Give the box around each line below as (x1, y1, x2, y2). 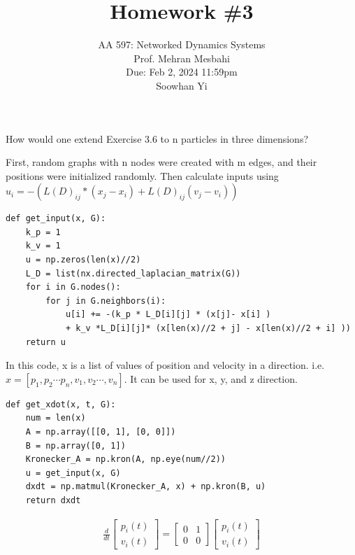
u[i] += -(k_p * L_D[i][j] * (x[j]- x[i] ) (65, 309, 271, 320)
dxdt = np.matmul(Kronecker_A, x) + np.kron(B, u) (25, 482, 266, 492)
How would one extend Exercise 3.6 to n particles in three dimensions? (6, 131, 309, 146)
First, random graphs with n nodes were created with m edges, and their (6, 155, 317, 169)
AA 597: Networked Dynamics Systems (98, 37, 266, 52)
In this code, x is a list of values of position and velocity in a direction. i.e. (6, 358, 325, 372)
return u (25, 337, 66, 347)
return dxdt (25, 495, 81, 505)
